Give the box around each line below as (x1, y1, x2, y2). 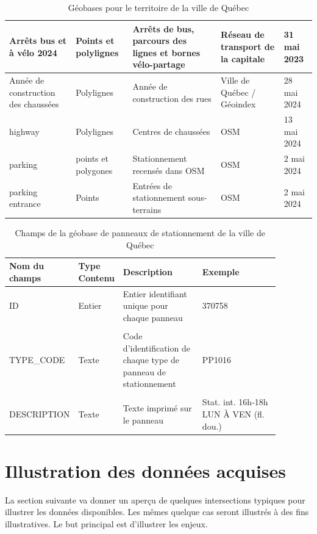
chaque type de (123, 353, 180, 366)
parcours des (132, 34, 187, 47)
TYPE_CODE (9, 353, 65, 366)
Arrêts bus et (9, 34, 67, 47)
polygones (76, 164, 113, 176)
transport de (221, 40, 275, 52)
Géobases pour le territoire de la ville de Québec (68, 1, 249, 13)
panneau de (123, 365, 166, 378)
